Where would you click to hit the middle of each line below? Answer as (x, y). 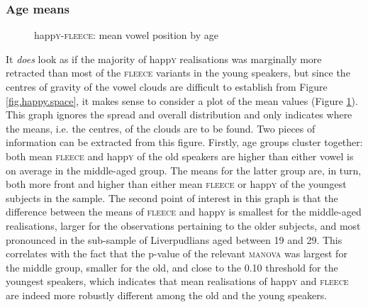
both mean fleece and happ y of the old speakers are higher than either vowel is (180, 156)
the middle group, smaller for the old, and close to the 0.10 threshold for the (172, 267)
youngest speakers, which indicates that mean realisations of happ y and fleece (177, 281)
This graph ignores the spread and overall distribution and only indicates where (179, 115)
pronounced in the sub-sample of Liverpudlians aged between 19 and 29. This (174, 239)
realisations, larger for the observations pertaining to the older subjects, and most (183, 225)
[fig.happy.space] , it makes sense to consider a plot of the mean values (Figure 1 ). (182, 100)
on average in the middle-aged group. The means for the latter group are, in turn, (184, 170)
